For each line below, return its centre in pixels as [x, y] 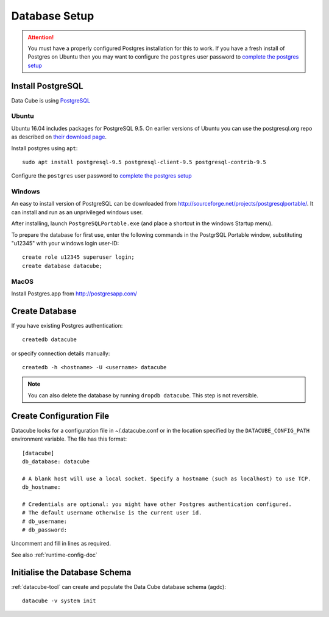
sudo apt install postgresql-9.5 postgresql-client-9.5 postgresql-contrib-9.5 [144, 162]
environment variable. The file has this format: [69, 439]
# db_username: [45, 521]
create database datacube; [62, 266]
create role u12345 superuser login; [79, 257]
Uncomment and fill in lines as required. [61, 544]
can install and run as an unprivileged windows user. [77, 212]
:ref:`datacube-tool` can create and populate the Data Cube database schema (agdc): [119, 586]
